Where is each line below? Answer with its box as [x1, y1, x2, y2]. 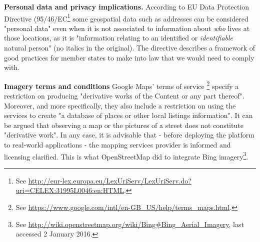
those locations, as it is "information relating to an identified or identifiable [4, 32, 233, 43]
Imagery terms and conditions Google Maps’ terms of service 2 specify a [4, 79, 239, 91]
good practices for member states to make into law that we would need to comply [4, 52, 254, 62]
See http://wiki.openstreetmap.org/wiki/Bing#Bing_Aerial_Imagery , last [15, 218, 244, 229]
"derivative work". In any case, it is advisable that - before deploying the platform [4, 129, 254, 140]
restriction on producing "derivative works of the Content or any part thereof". [4, 90, 244, 101]
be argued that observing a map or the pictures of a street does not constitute [4, 119, 243, 130]
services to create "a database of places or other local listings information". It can [4, 110, 253, 120]
